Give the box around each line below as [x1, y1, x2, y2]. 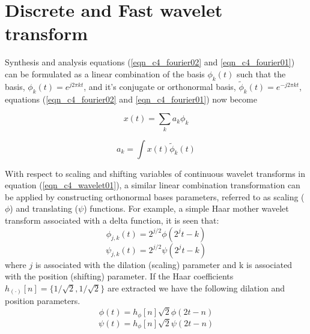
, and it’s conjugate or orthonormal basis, [84, 80, 236, 92]
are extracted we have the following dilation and [107, 281, 285, 294]
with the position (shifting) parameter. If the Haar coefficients [5, 270, 234, 282]
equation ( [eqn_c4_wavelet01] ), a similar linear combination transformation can [5, 179, 300, 191]
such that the [236, 67, 286, 80]
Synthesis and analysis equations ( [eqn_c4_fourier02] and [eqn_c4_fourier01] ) [5, 56, 295, 68]
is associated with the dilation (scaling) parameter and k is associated [35, 258, 293, 270]
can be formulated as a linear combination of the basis [5, 67, 205, 80]
